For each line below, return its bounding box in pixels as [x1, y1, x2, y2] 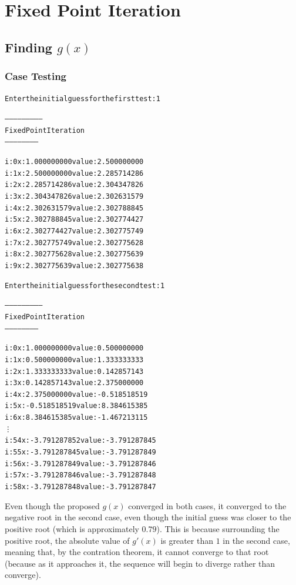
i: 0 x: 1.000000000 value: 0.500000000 [5, 344, 144, 353]
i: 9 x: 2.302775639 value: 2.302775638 [5, 261, 144, 270]
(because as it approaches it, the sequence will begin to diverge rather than [5, 557, 275, 569]
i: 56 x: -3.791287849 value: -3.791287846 [5, 459, 156, 468]
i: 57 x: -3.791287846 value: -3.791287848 [5, 471, 156, 480]
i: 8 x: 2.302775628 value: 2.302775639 [5, 250, 144, 259]
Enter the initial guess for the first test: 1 [5, 95, 160, 103]
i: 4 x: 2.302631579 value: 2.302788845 [5, 203, 144, 212]
